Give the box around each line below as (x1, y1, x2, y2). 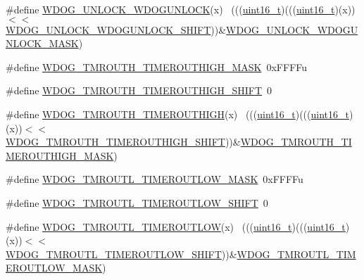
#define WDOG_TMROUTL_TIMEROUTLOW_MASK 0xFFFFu (6, 172, 303, 186)
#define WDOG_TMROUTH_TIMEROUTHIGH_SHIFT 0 (6, 83, 272, 98)
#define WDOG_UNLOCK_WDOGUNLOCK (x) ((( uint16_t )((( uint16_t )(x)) (6, 2, 356, 16)
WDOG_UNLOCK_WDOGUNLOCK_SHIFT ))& (6, 22, 227, 37)
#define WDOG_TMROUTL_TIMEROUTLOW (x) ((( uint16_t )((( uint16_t (6, 219, 346, 234)
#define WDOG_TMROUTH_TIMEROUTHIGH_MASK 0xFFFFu (6, 59, 308, 74)
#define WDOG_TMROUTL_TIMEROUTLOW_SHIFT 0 (6, 195, 268, 210)
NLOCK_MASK (6, 36, 79, 51)
